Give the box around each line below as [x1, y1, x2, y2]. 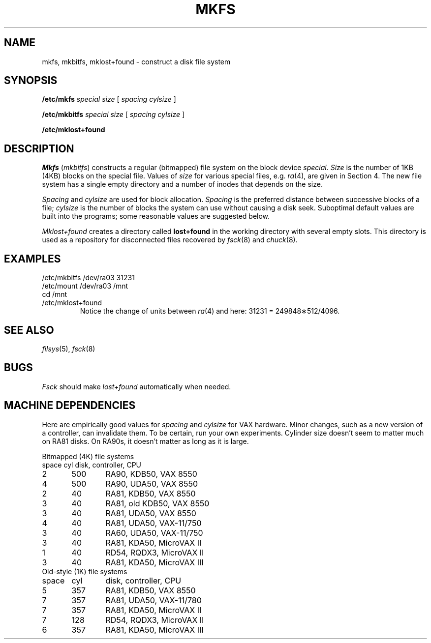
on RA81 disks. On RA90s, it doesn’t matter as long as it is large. [42, 437, 249, 445]
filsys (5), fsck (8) [42, 344, 95, 353]
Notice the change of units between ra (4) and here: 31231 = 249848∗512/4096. [80, 307, 340, 316]
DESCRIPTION [4, 142, 74, 155]
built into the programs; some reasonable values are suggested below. [42, 212, 270, 221]
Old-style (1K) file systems [42, 567, 127, 576]
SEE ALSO [4, 323, 54, 336]
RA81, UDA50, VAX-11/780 [105, 595, 202, 605]
